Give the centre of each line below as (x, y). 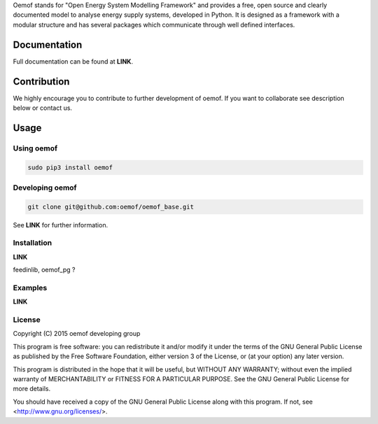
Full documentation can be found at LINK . (73, 61)
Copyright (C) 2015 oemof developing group (77, 334)
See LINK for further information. (61, 225)
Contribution (41, 82)
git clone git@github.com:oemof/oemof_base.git (111, 207)
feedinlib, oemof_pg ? (44, 270)
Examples (30, 288)
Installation (33, 243)
